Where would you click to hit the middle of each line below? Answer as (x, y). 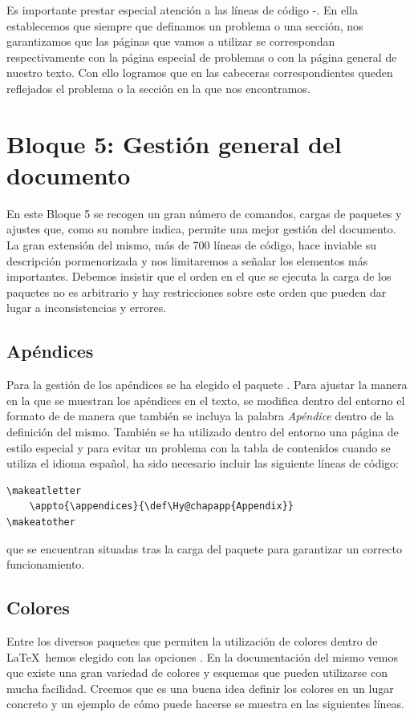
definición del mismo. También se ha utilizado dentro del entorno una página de (203, 432)
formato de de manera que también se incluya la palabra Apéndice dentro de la (201, 416)
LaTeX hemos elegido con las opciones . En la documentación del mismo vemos (202, 656)
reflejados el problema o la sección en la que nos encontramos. (158, 88)
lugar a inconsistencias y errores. (87, 308)
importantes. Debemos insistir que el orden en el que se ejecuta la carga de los (199, 276)
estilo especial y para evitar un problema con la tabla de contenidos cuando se (199, 447)
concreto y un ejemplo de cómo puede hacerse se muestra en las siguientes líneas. (206, 704)
